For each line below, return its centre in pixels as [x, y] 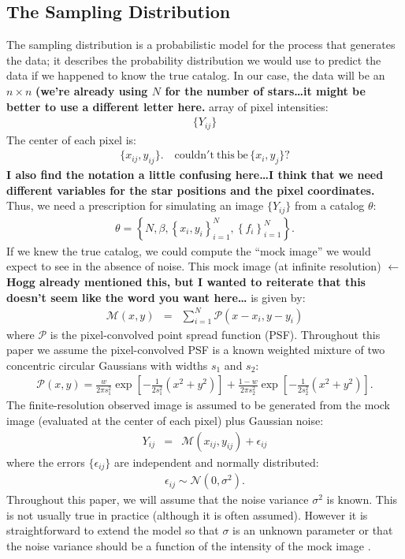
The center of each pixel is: [71, 139]
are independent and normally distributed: [217, 462]
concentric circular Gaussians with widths [107, 365]
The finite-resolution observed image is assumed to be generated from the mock [198, 405]
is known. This [362, 499]
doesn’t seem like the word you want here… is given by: [156, 297]
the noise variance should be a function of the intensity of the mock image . [189, 545]
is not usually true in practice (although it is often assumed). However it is [187, 514]
